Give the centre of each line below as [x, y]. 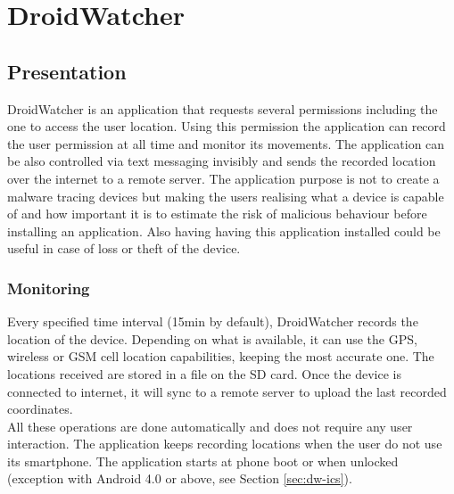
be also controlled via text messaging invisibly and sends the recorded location [222, 161]
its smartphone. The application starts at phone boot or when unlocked [203, 461]
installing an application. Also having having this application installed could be [224, 231]
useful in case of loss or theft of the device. [124, 248]
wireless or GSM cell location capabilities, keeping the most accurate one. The [221, 356]
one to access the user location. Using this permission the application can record [227, 126]
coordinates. [40, 409]
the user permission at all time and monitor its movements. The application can [226, 143]
